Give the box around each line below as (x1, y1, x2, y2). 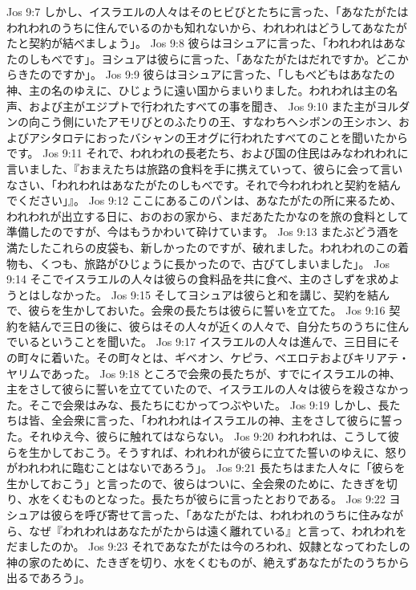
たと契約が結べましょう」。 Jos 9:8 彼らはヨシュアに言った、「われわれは (6, 35, 383, 51)
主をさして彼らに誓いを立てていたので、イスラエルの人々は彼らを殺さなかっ (6, 380, 410, 397)
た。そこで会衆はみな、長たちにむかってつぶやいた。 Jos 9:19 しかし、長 (6, 396, 390, 413)
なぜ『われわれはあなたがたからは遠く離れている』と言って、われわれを (28, 522, 407, 539)
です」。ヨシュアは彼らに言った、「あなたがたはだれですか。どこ (62, 50, 398, 67)
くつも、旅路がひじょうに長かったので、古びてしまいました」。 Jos (39, 254, 390, 271)
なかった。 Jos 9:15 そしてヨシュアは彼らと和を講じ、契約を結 (50, 286, 378, 303)
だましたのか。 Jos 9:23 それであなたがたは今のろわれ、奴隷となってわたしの (6, 538, 410, 555)
